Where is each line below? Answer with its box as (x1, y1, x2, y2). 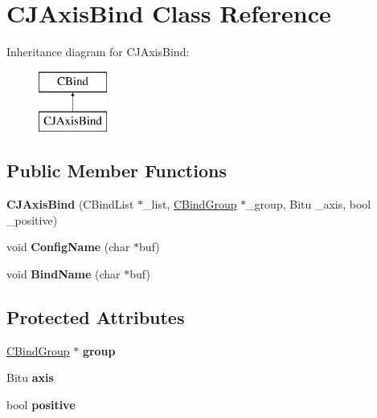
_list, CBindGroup (143, 196, 237, 213)
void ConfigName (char (6, 238, 130, 255)
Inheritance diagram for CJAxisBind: (6, 43, 190, 60)
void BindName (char (6, 265, 121, 282)
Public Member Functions (6, 158, 227, 183)
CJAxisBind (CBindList (6, 196, 134, 213)
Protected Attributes (6, 304, 185, 329)
